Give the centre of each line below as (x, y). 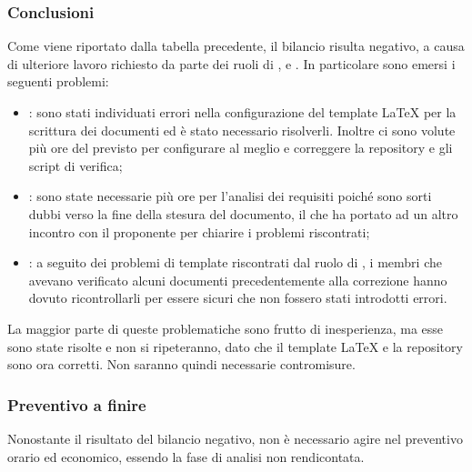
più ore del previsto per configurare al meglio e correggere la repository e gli (241, 148)
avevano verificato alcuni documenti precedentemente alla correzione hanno (238, 280)
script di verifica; (75, 165)
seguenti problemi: (58, 81)
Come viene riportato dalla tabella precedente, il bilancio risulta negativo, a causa (236, 46)
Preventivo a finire (77, 404)
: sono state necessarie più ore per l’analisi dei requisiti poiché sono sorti (230, 196)
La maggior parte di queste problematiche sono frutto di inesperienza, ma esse (226, 328)
